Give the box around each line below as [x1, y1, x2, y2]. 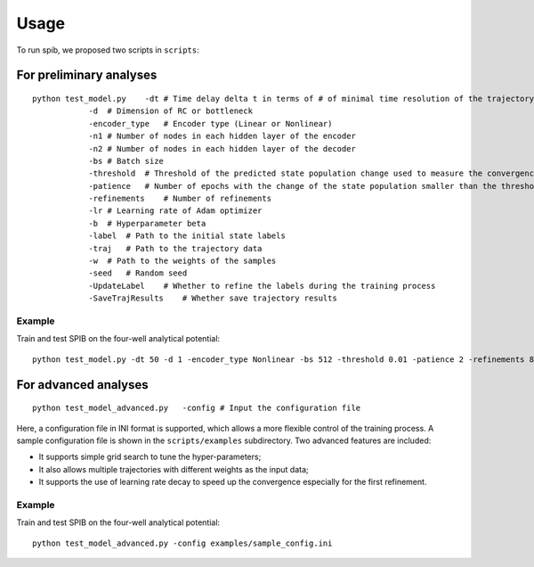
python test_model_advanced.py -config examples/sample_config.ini [32, 538, 333, 548]
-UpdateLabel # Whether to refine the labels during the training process [88, 281, 436, 291]
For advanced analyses [16, 377, 149, 392]
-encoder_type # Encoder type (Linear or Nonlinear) [88, 119, 333, 128]
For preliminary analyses [16, 68, 158, 83]
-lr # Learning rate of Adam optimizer [88, 206, 263, 216]
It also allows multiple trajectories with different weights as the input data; [38, 464, 309, 474]
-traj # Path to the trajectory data [88, 243, 263, 253]
